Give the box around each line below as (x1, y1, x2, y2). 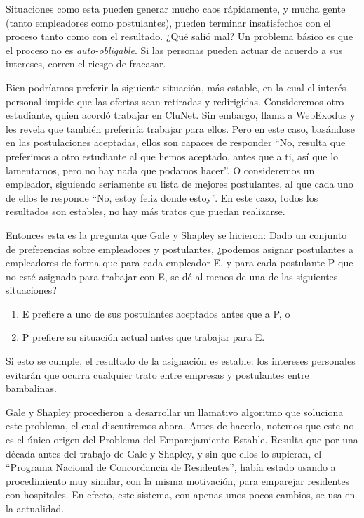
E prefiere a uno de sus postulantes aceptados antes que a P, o (22, 306, 290, 320)
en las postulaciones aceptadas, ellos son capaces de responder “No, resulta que (6, 135, 346, 150)
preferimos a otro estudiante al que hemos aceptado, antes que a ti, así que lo (6, 148, 339, 163)
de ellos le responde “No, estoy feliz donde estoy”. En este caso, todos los (6, 190, 318, 205)
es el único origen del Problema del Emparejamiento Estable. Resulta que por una (6, 432, 358, 447)
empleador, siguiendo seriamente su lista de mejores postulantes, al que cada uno (6, 176, 353, 191)
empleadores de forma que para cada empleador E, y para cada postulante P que (6, 255, 353, 270)
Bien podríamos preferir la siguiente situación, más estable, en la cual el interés (6, 79, 346, 94)
